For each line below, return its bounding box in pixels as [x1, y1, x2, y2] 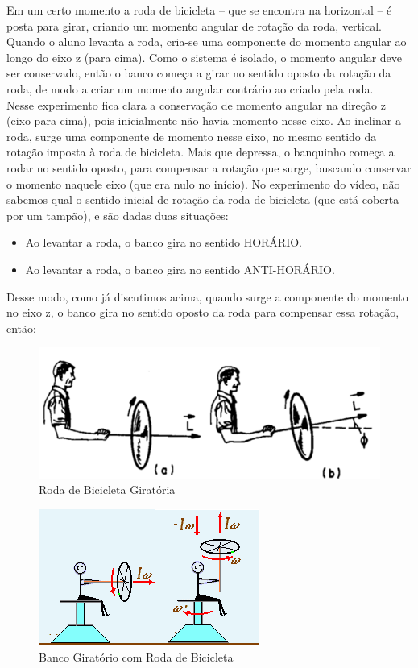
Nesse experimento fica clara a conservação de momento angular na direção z [6, 96, 386, 113]
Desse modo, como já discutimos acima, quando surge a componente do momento [6, 288, 408, 305]
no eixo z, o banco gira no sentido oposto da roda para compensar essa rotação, [6, 304, 399, 321]
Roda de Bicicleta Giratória [39, 481, 176, 498]
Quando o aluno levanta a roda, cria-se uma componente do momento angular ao [6, 33, 407, 50]
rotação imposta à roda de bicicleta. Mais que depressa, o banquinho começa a [6, 143, 395, 160]
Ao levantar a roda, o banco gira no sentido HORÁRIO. [25, 234, 302, 251]
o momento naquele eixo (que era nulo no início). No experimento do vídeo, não [6, 175, 400, 192]
